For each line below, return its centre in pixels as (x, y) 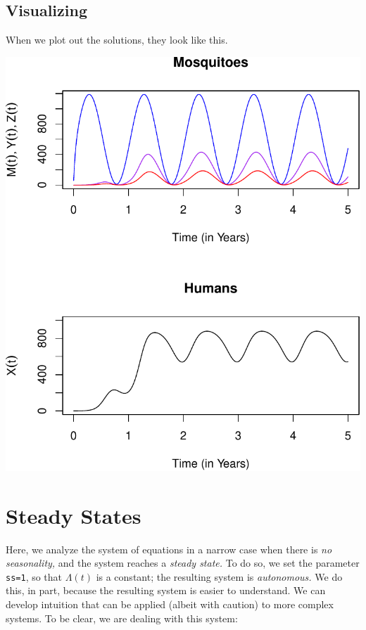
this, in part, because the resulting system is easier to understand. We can (166, 590)
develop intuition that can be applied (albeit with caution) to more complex (170, 604)
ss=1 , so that (34, 576)
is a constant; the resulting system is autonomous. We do (219, 576)
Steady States (74, 515)
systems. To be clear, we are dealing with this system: (122, 618)
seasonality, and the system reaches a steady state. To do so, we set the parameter (183, 563)
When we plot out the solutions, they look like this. (117, 40)
